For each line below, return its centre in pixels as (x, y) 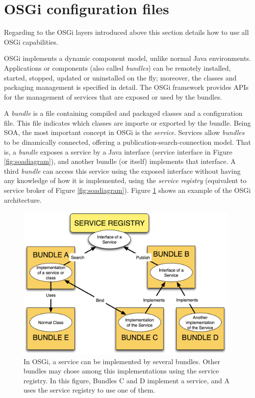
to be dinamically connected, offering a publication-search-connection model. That (127, 142)
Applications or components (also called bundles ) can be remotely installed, (117, 67)
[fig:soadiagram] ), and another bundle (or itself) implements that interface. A (120, 161)
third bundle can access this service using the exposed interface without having (122, 171)
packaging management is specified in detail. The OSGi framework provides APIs (126, 87)
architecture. (23, 199)
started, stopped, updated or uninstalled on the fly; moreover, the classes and (120, 77)
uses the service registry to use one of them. (89, 390)
